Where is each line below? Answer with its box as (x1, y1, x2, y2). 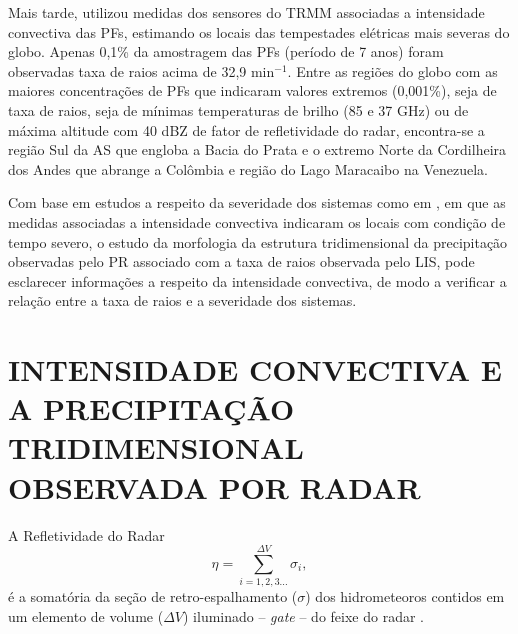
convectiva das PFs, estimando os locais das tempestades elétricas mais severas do (8, 21, 510, 42)
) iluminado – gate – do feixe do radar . (182, 605, 425, 626)
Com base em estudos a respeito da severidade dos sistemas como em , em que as (8, 192, 506, 213)
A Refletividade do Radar (8, 524, 165, 545)
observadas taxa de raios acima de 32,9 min (8, 60, 275, 81)
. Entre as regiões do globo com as (287, 60, 498, 81)
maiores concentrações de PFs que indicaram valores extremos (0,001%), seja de (8, 80, 497, 101)
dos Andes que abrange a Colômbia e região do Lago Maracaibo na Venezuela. (8, 158, 488, 179)
